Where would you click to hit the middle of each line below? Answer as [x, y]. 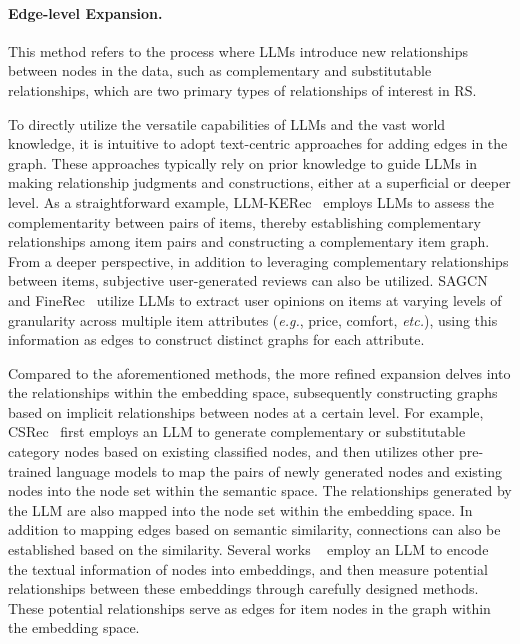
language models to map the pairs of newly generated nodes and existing [279, 470]
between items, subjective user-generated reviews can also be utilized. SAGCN [248, 280]
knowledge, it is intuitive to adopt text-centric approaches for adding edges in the [258, 143]
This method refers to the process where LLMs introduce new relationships [238, 50]
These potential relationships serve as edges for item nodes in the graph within [249, 607]
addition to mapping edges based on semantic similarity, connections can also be [254, 529]
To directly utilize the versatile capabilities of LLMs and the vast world [227, 123]
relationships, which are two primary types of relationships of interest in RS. [242, 89]
